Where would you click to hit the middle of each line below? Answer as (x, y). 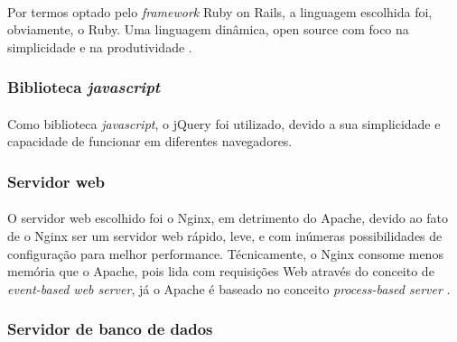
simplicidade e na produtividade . (100, 46)
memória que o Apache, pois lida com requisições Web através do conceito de (221, 271)
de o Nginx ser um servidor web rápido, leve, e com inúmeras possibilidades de (225, 236)
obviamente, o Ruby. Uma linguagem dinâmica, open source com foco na (208, 29)
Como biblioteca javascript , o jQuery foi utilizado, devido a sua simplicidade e (224, 123)
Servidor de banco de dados (110, 329)
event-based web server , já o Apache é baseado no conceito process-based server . (229, 288)
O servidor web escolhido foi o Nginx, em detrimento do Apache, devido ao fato (228, 218)
